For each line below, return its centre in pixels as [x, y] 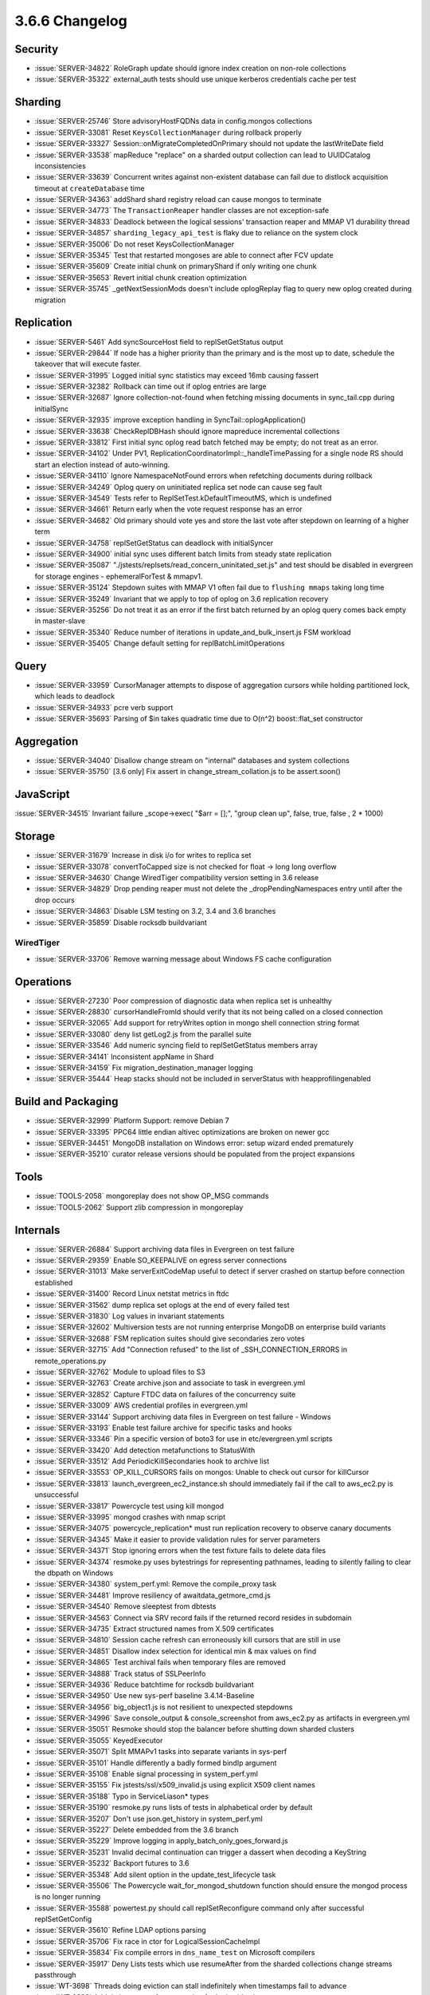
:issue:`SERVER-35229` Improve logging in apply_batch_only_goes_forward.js [161, 1841]
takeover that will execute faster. [88, 364]
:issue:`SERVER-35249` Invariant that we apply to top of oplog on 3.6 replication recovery [182, 598]
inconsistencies [61, 166]
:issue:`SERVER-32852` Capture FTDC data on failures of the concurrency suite [165, 1394]
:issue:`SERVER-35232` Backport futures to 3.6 [112, 1863]
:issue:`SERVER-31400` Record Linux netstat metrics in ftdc [132, 1294]
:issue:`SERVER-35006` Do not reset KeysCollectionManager [135, 244]
